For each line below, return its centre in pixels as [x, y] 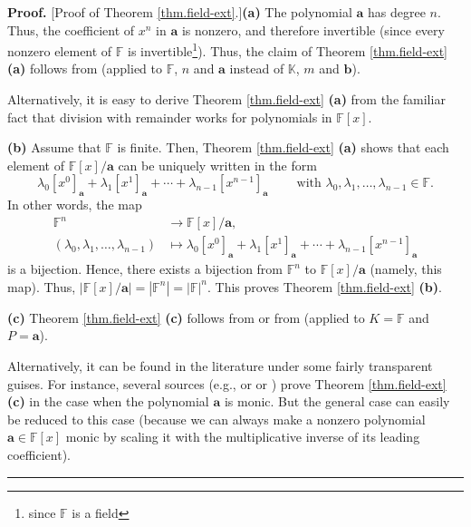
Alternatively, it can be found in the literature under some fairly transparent [220, 365]
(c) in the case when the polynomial [108, 401]
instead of [257, 68]
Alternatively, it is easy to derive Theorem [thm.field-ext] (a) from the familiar [226, 99]
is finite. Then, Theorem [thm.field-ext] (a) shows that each [283, 147]
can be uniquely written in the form [217, 165]
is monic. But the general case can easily [337, 401]
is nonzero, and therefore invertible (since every [313, 29]
